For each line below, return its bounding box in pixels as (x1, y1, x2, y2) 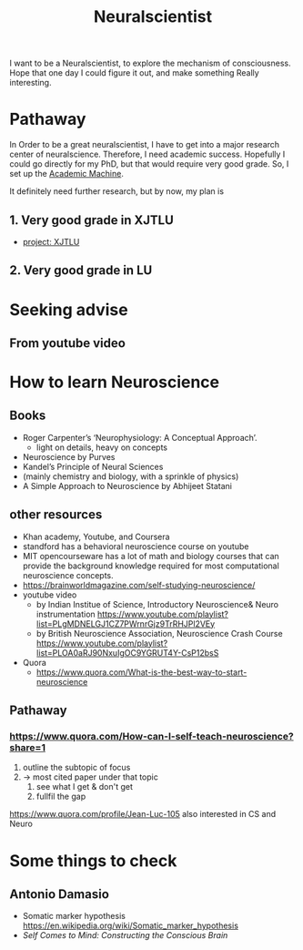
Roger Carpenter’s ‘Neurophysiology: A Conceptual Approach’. (22, 432, 258, 443)
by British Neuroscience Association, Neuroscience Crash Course (35, 628, 284, 638)
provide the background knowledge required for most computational (22, 560, 279, 571)
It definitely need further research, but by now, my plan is (9, 186, 225, 197)
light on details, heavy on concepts (35, 442, 168, 453)
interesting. (9, 77, 52, 88)
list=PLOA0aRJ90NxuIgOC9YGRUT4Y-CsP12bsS (35, 647, 219, 658)
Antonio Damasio (9, 886, 109, 902)
